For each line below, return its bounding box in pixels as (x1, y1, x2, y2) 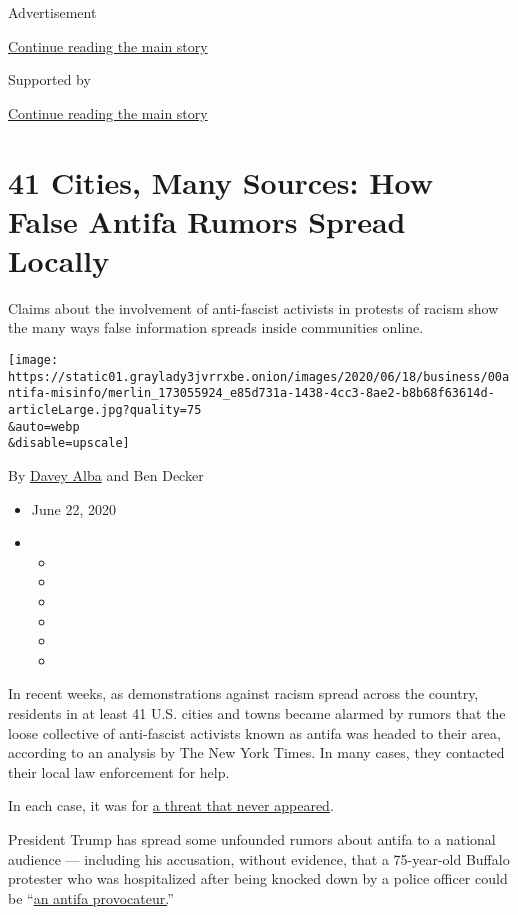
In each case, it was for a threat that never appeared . (8, 795, 334, 816)
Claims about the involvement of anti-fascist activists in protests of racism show (8, 297, 499, 318)
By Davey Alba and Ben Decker (8, 465, 204, 485)
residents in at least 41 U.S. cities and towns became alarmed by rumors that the (8, 702, 506, 723)
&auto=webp (8, 419, 80, 434)
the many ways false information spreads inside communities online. (8, 317, 424, 338)
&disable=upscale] (8, 436, 130, 451)
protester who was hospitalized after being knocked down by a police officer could (8, 868, 508, 889)
